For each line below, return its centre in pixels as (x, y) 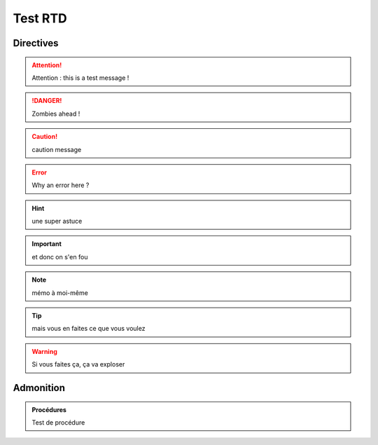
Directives (36, 43)
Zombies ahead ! (56, 114)
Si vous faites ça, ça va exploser (78, 364)
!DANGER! (47, 101)
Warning (44, 351)
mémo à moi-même (60, 293)
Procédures (49, 409)
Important (47, 244)
